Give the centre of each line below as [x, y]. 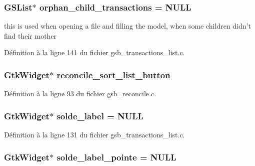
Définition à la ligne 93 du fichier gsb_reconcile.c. [80, 94]
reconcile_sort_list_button [113, 74]
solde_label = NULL [100, 116]
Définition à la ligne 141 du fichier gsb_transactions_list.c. [94, 52]
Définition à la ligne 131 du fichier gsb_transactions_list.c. [94, 135]
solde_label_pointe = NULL [116, 157]
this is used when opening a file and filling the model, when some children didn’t [127, 26]
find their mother [30, 35]
